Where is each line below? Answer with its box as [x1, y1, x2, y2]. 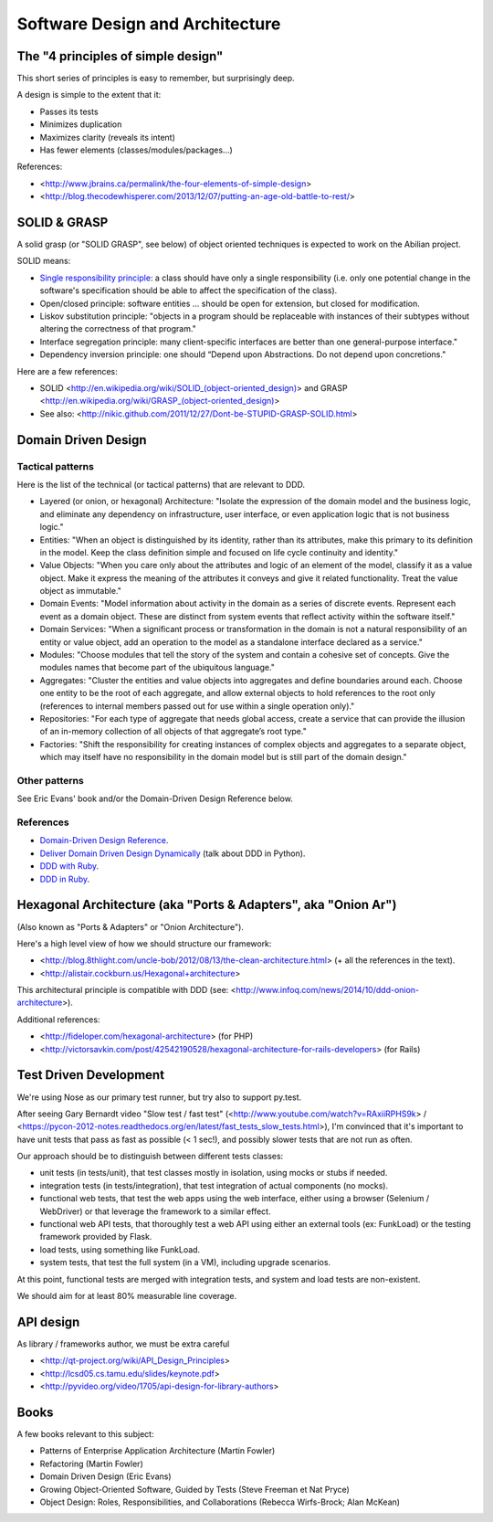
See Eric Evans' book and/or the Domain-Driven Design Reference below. [16, 793, 294, 804]
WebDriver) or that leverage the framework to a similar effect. [39, 1206, 271, 1217]
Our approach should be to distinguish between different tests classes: [16, 1151, 284, 1162]
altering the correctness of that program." [39, 323, 196, 334]
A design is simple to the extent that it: [16, 90, 162, 100]
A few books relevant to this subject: [16, 1428, 154, 1439]
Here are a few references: [16, 365, 118, 376]
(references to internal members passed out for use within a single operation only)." [39, 700, 355, 712]
